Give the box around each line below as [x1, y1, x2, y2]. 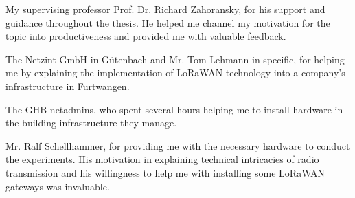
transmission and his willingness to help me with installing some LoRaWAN [5, 165, 325, 179]
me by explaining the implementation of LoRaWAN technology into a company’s [5, 65, 345, 80]
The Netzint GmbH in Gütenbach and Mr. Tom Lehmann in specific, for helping [5, 52, 345, 66]
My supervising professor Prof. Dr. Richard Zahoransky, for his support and [5, 2, 325, 16]
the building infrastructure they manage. [5, 115, 177, 130]
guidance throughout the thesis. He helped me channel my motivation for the [5, 15, 330, 30]
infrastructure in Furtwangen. [5, 78, 130, 93]
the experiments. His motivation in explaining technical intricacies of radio [5, 152, 319, 166]
